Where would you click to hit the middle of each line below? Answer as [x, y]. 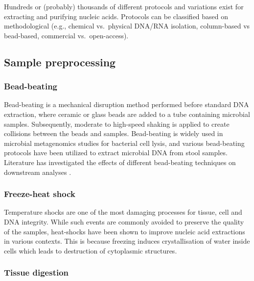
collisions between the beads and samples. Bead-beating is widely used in [114, 133]
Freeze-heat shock [40, 194]
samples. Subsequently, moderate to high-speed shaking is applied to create [117, 124]
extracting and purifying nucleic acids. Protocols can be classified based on [116, 16]
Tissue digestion [36, 272]
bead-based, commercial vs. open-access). [66, 35]
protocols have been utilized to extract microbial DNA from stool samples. [116, 153]
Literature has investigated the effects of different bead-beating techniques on [120, 162]
